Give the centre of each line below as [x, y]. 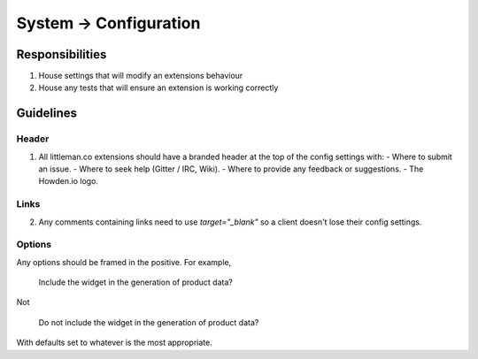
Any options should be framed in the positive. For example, [124, 262]
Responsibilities [62, 54]
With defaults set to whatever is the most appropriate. [114, 343]
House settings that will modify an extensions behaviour [141, 76]
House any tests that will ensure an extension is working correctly [158, 88]
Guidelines [46, 114]
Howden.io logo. [69, 181]
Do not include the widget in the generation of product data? [149, 322]
